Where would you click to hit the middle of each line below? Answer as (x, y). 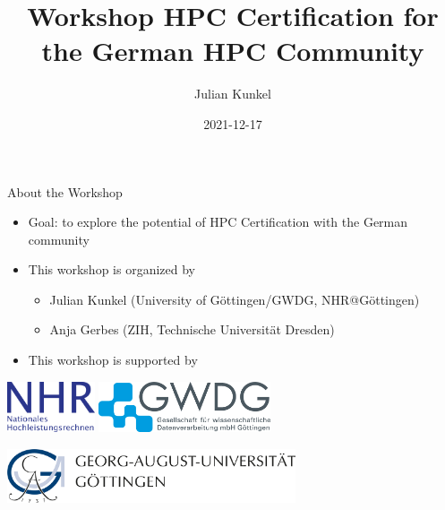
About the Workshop (65, 191)
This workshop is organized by (111, 269)
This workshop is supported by (113, 360)
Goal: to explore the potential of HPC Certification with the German (218, 222)
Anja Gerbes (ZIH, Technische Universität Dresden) (192, 329)
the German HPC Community (233, 51)
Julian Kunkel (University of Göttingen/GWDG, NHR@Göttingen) (235, 299)
